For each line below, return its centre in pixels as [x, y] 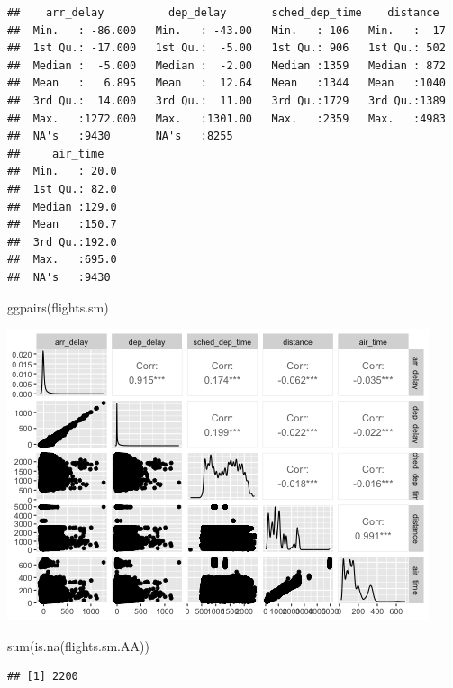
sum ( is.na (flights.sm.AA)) [78, 645]
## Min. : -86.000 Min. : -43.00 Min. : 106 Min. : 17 [226, 30]
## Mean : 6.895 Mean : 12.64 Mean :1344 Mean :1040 [226, 83]
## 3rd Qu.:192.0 [62, 242]
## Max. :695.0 [62, 260]
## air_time [56, 154]
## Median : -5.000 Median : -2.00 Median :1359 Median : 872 [226, 65]
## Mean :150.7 [62, 225]
